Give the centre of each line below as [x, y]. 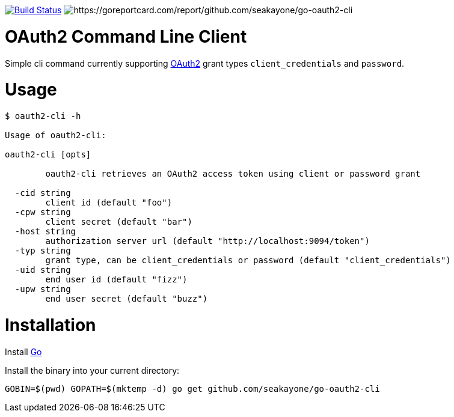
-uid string [43, 270]
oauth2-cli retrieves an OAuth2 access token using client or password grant [233, 174]
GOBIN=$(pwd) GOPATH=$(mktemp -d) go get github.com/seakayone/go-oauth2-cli [192, 388]
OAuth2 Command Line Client [126, 36]
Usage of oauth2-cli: [56, 135]
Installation [51, 325]
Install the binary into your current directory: [92, 370]
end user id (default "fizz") [116, 279]
